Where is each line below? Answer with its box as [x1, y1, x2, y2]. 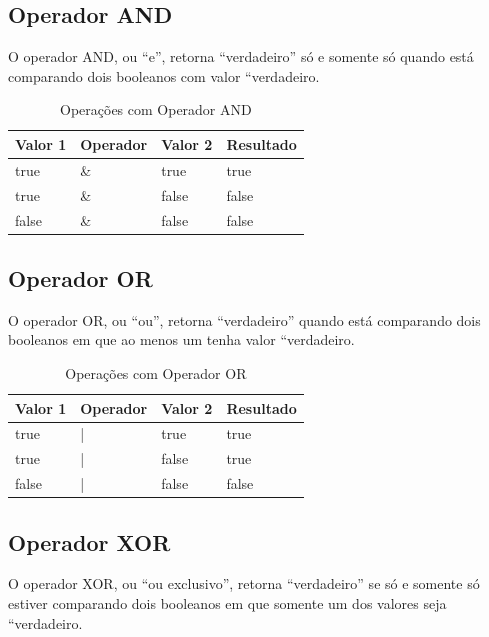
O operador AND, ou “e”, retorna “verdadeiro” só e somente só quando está [8, 46, 474, 67]
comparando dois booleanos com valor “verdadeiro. [8, 65, 320, 86]
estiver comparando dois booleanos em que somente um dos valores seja [8, 593, 447, 614]
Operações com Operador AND [60, 99, 252, 120]
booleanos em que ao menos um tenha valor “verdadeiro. [8, 329, 355, 350]
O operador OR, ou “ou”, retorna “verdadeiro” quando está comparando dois [8, 309, 481, 330]
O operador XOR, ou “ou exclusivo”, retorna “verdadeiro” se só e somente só [8, 573, 480, 594]
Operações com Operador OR [65, 363, 247, 383]
